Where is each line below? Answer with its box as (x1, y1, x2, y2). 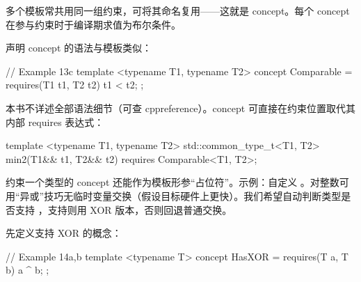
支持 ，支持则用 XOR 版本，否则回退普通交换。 (15, 202, 232, 217)
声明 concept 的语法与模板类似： (6, 40, 152, 55)
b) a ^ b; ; (6, 263, 49, 277)
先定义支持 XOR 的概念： (6, 226, 122, 240)
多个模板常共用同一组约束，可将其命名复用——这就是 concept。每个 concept (6, 3, 350, 17)
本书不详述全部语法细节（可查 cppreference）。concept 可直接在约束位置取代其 (6, 100, 355, 115)
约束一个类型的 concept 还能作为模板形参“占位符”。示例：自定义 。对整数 (6, 175, 339, 189)
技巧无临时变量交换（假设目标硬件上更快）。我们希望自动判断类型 (44, 188, 342, 203)
